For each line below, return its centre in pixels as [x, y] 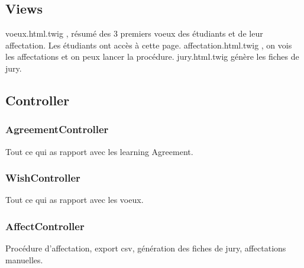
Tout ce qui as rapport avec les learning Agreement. [99, 151]
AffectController [45, 226]
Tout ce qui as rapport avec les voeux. [75, 200]
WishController [43, 178]
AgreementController [57, 129]
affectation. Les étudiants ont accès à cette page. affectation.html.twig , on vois [149, 45]
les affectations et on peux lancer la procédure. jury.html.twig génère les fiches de [152, 56]
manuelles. [24, 259]
